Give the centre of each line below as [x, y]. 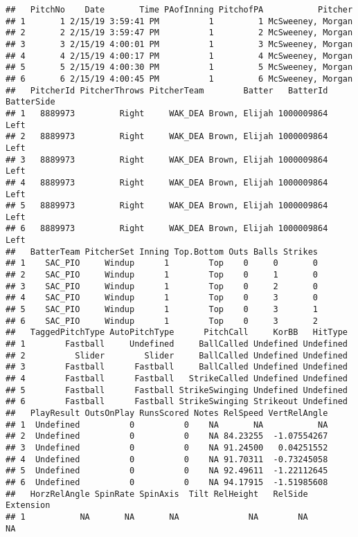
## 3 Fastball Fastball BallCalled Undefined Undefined [177, 367]
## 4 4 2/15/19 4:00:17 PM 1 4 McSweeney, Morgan [179, 56]
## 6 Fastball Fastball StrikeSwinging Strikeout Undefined [177, 402]
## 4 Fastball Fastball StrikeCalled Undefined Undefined [177, 379]
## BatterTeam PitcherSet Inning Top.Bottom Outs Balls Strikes [162, 252]
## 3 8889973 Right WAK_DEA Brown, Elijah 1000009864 [167, 160]
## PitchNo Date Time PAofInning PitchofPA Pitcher [179, 10]
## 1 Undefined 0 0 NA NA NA [167, 425]
